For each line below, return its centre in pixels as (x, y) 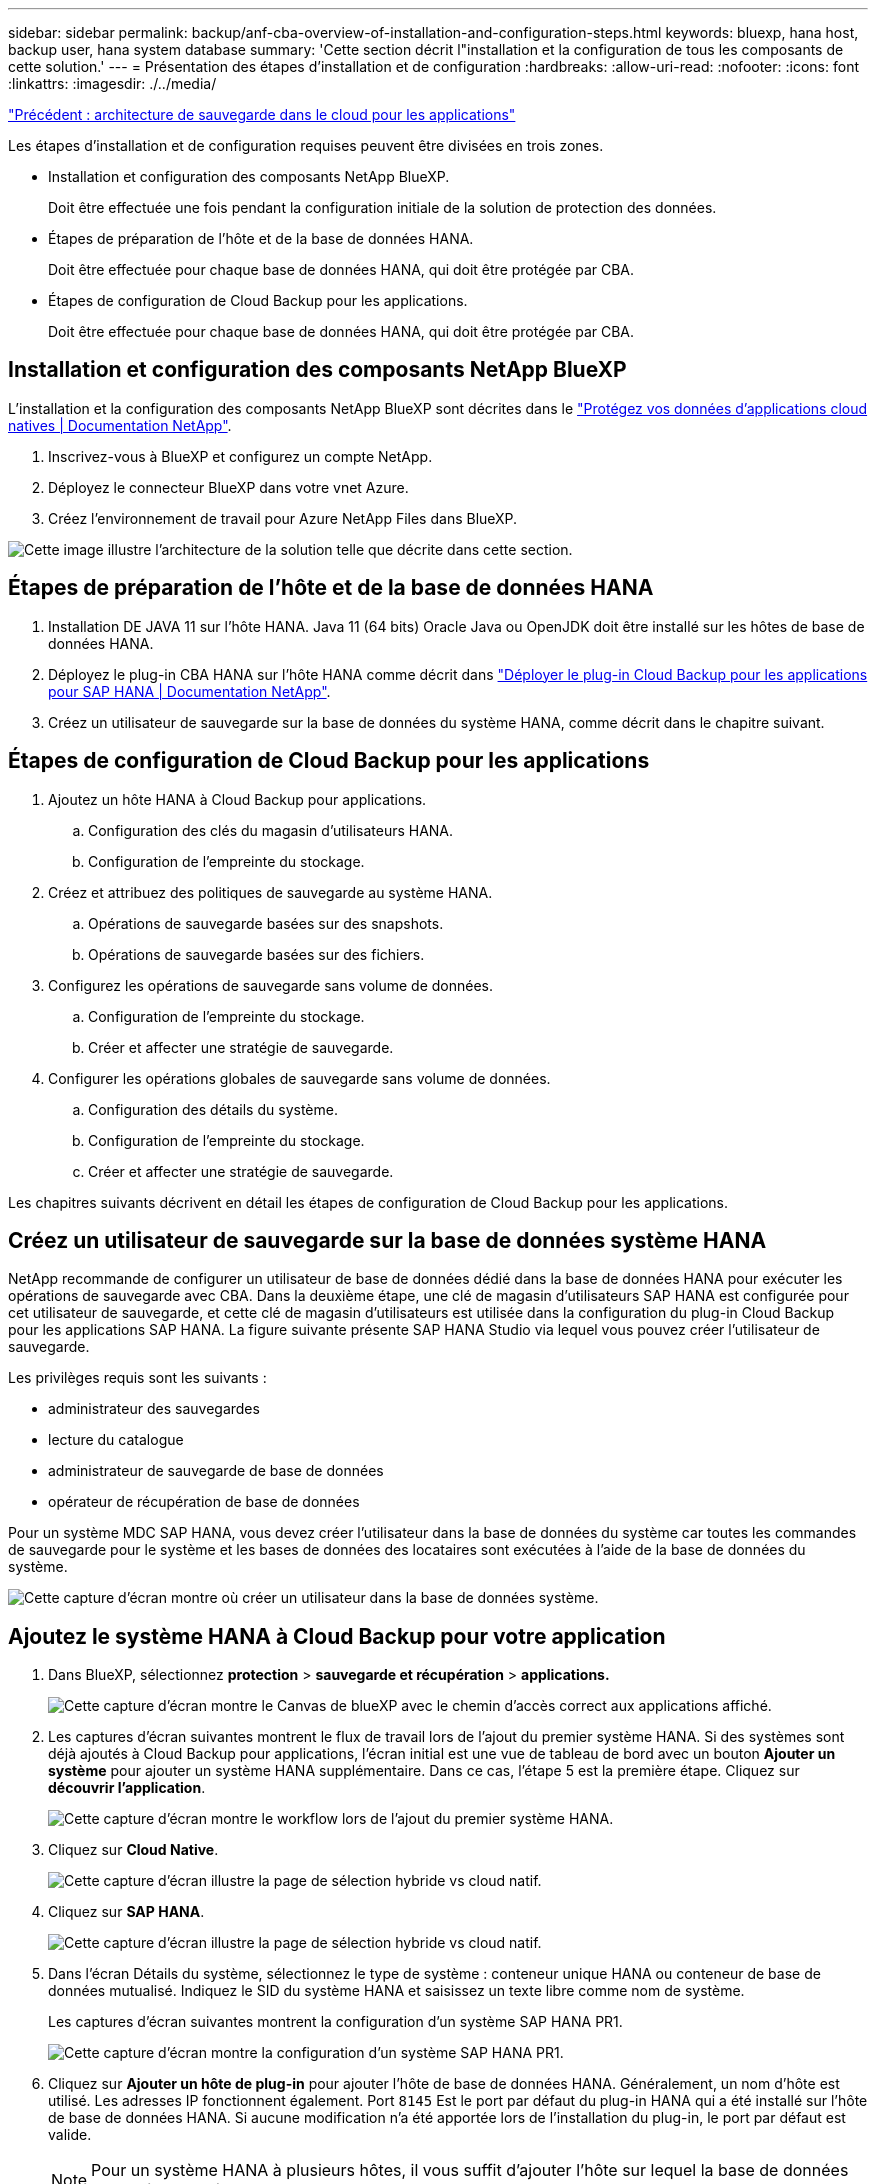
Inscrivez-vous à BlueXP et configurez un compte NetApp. (240, 456)
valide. (70, 2135)
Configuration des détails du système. (213, 1109)
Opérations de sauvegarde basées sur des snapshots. (266, 923)
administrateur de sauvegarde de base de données (216, 1471)
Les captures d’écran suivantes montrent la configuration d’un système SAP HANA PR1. (335, 2022)
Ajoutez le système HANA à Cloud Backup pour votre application (337, 1636)
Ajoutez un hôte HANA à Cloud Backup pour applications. (237, 799)
